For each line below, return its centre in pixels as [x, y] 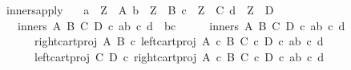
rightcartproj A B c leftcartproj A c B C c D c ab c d [179, 41]
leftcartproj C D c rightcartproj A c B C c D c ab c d [179, 56]
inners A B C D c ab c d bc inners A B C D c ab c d [181, 25]
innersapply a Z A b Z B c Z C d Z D [140, 10]
